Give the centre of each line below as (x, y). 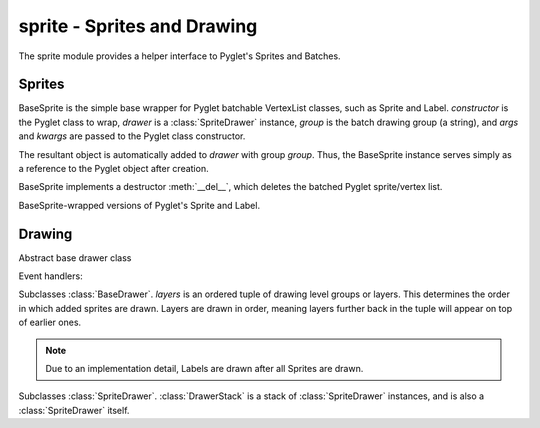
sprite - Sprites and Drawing (138, 26)
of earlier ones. (50, 322)
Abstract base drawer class (75, 257)
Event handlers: (51, 276)
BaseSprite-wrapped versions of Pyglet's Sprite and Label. (139, 205)
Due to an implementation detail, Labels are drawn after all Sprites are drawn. (204, 369)
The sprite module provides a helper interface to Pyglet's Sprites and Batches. (179, 56)
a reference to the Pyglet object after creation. (113, 169)
